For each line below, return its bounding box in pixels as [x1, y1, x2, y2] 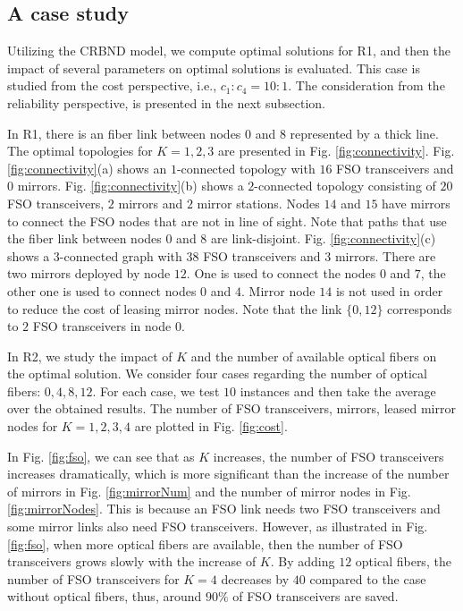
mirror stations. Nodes [197, 193, 320, 212]
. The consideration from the [288, 76, 445, 95]
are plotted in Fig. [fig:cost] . [134, 417, 288, 436]
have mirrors [382, 193, 450, 212]
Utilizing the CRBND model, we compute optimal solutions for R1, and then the [7, 41, 451, 60]
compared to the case [309, 569, 426, 588]
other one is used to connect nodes [7, 281, 197, 300]
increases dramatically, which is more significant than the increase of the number [7, 464, 450, 483]
